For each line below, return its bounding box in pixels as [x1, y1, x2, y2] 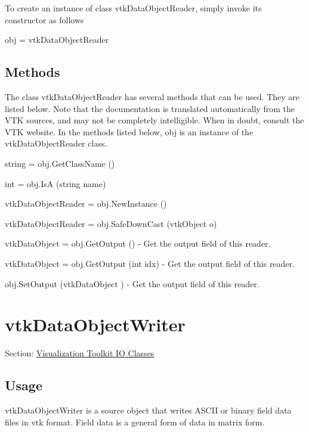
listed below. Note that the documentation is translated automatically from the [5, 102, 295, 114]
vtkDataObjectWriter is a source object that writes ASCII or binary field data [5, 404, 292, 417]
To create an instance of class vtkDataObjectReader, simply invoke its [5, 2, 262, 14]
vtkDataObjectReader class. [5, 137, 107, 150]
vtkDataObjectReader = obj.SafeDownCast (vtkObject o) [5, 217, 217, 229]
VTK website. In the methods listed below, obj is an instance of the [5, 125, 254, 138]
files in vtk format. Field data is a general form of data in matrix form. [5, 415, 265, 428]
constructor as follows [5, 13, 84, 26]
